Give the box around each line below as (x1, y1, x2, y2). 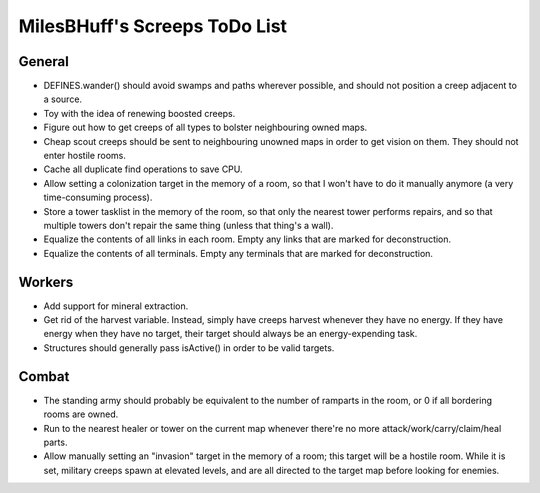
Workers (18, 273, 74, 290)
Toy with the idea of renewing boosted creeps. (43, 107, 236, 119)
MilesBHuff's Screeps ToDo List (18, 15, 288, 37)
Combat (18, 368, 70, 385)
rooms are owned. (43, 408, 119, 420)
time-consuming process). (43, 191, 153, 204)
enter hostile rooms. (43, 150, 127, 162)
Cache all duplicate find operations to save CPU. (43, 163, 244, 175)
